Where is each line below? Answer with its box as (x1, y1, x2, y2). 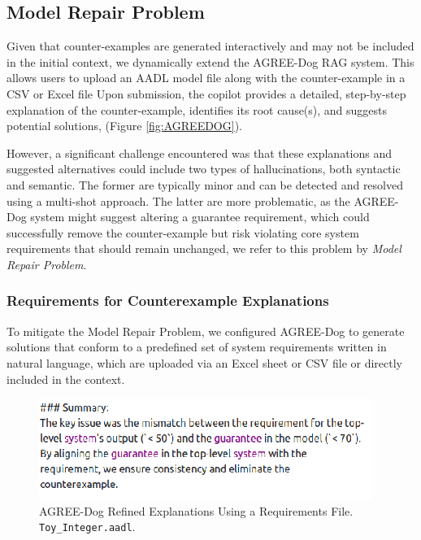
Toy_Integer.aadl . (39, 518, 136, 535)
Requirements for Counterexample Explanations (7, 290, 329, 311)
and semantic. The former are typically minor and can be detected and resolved (7, 176, 403, 193)
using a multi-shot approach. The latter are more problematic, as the (7, 192, 350, 209)
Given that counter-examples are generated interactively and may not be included (7, 37, 414, 54)
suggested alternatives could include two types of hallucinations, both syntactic (7, 160, 401, 177)
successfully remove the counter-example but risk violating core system (7, 224, 359, 241)
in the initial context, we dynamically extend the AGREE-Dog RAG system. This (7, 53, 414, 70)
